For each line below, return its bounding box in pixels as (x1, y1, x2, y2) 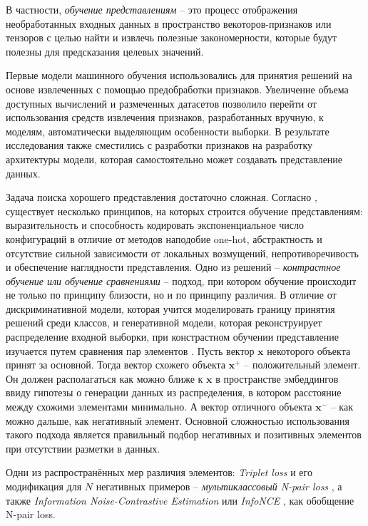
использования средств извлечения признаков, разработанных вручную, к (6, 110, 324, 125)
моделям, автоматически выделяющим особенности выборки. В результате (6, 123, 329, 138)
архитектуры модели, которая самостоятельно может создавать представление (6, 151, 343, 166)
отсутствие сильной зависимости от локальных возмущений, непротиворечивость (6, 245, 359, 260)
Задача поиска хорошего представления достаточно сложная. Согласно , (6, 190, 317, 205)
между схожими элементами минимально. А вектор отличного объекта (6, 399, 312, 414)
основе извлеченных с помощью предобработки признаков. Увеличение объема (6, 81, 349, 96)
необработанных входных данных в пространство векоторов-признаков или (6, 16, 332, 31)
